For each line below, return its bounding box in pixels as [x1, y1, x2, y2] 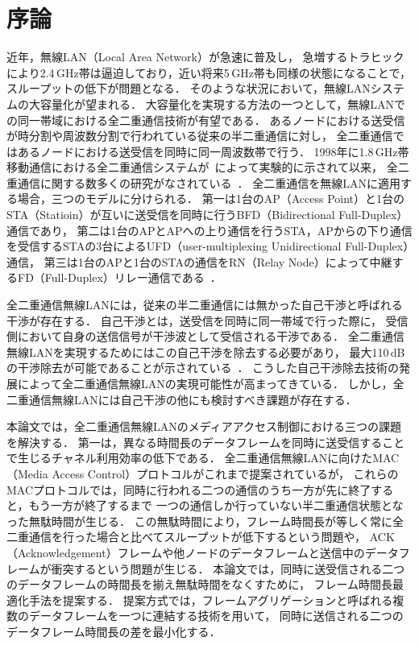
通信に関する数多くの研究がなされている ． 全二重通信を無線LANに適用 [17, 174, 401, 191]
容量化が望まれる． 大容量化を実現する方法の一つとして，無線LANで [39, 95, 406, 112]
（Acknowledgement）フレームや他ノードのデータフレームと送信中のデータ [6, 544, 399, 560]
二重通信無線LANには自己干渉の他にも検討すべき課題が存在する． [6, 391, 357, 407]
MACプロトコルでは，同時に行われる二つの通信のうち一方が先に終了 [6, 481, 371, 498]
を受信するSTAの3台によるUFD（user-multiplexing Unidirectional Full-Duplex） [6, 238, 409, 254]
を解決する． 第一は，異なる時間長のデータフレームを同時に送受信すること [6, 433, 405, 450]
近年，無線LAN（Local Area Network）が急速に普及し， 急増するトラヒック [6, 48, 404, 65]
